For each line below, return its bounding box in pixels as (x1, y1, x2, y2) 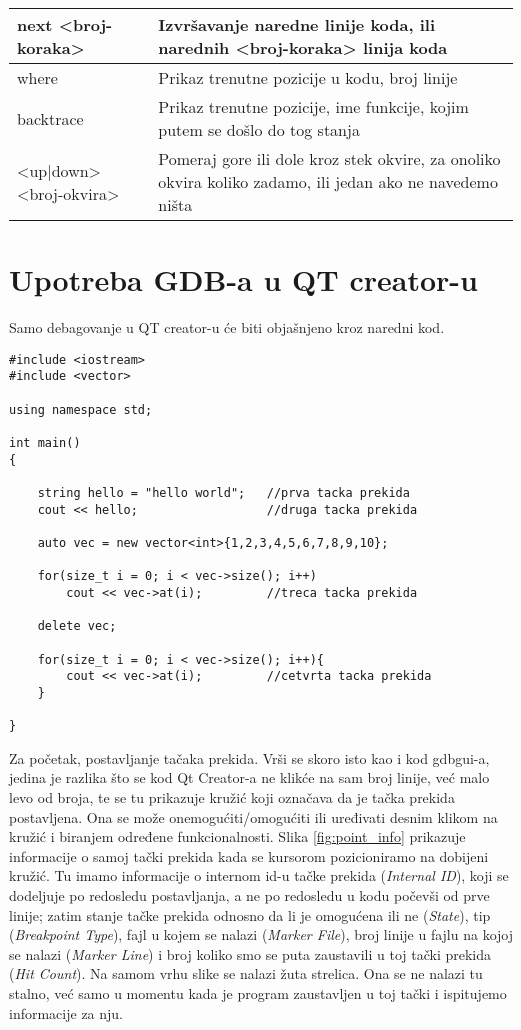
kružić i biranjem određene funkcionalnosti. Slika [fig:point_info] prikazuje (9, 826, 466, 847)
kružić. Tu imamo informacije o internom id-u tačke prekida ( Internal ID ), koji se (9, 865, 509, 886)
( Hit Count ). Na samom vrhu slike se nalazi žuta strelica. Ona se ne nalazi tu (9, 963, 483, 984)
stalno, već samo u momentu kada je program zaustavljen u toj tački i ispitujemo (9, 982, 507, 1003)
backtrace (17, 106, 84, 130)
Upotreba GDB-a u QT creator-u (9, 259, 478, 300)
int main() (9, 436, 81, 450)
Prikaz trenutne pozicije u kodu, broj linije (158, 66, 458, 89)
